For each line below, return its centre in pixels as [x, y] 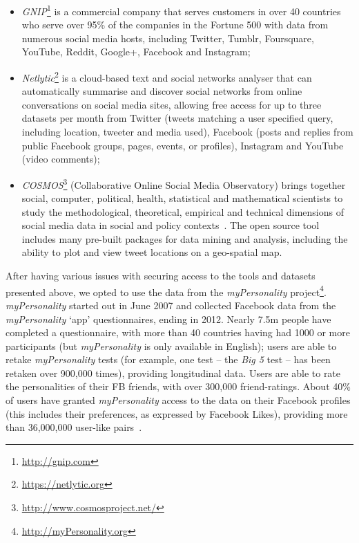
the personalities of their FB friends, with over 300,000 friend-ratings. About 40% [178, 386]
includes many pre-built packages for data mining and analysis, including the [185, 238]
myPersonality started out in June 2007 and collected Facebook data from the [171, 305]
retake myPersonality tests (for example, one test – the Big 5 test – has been [168, 359]
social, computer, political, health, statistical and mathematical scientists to [182, 198]
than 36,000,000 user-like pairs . [74, 427]
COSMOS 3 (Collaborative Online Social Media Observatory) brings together [184, 183]
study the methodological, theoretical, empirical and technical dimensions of [183, 211]
